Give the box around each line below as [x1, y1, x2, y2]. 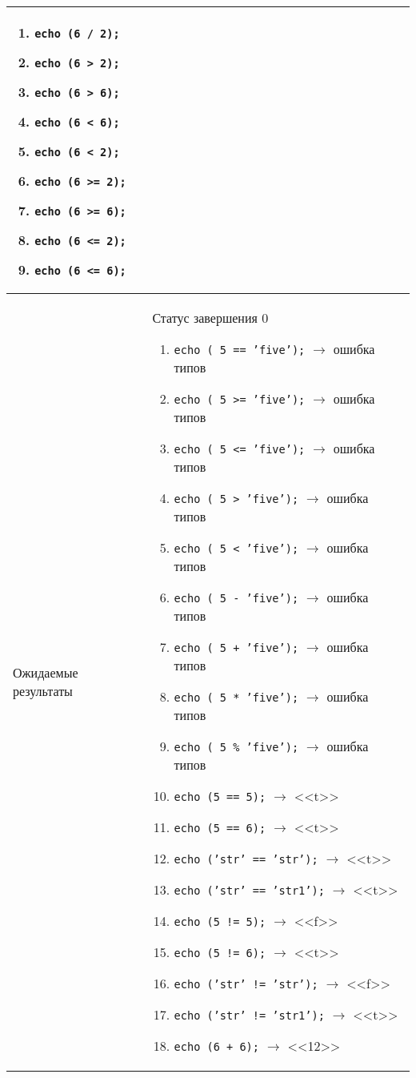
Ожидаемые [13, 663, 78, 682]
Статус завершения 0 [152, 308, 269, 327]
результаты [13, 682, 73, 700]
